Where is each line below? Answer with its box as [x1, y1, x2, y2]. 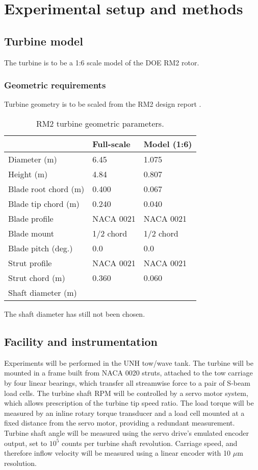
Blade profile [8, 212, 54, 224]
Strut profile [8, 256, 52, 269]
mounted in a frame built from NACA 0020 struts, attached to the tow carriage [4, 367, 253, 378]
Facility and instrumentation [4, 333, 158, 349]
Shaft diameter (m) [8, 286, 77, 298]
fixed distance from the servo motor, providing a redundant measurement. [4, 417, 235, 428]
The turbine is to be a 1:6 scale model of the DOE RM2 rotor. [4, 57, 199, 67]
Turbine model [4, 33, 83, 49]
